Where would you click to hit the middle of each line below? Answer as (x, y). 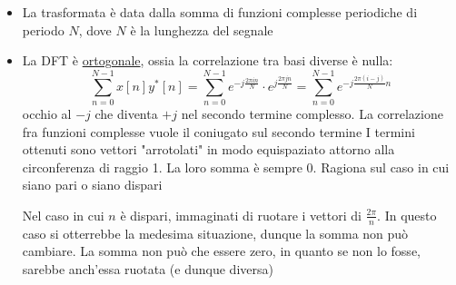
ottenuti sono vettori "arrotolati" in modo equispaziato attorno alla (208, 149)
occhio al (47, 113)
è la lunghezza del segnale (202, 29)
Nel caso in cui (63, 215)
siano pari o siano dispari (92, 185)
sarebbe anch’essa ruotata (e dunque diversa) (148, 268)
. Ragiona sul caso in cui (381, 167)
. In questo (407, 215)
